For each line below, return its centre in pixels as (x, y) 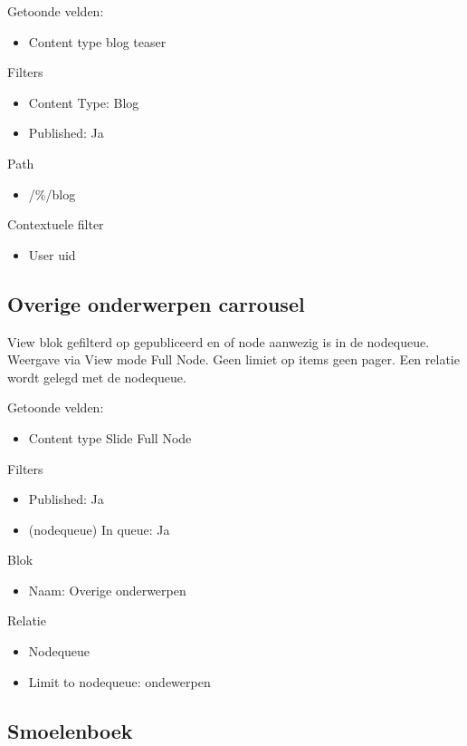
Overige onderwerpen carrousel (156, 303)
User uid (52, 254)
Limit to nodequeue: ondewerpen (119, 681)
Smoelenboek (70, 730)
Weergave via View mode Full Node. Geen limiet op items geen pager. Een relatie (233, 359)
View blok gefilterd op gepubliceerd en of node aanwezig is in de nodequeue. (219, 341)
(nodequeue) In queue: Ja (99, 529)
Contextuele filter (56, 224)
